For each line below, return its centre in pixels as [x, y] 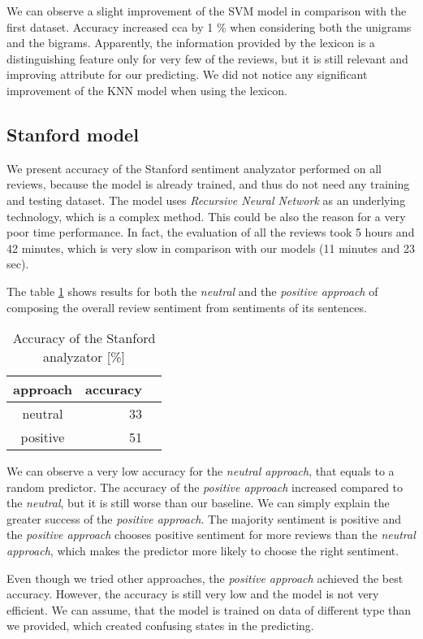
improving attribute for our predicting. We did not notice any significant [187, 74]
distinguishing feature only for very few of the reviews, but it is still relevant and [207, 58]
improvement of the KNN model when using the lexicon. [147, 90]
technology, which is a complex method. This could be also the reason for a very [206, 216]
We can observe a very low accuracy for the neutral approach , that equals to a [201, 471]
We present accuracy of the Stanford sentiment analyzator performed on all [194, 168]
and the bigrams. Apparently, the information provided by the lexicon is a [191, 43]
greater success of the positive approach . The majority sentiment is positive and [204, 518]
